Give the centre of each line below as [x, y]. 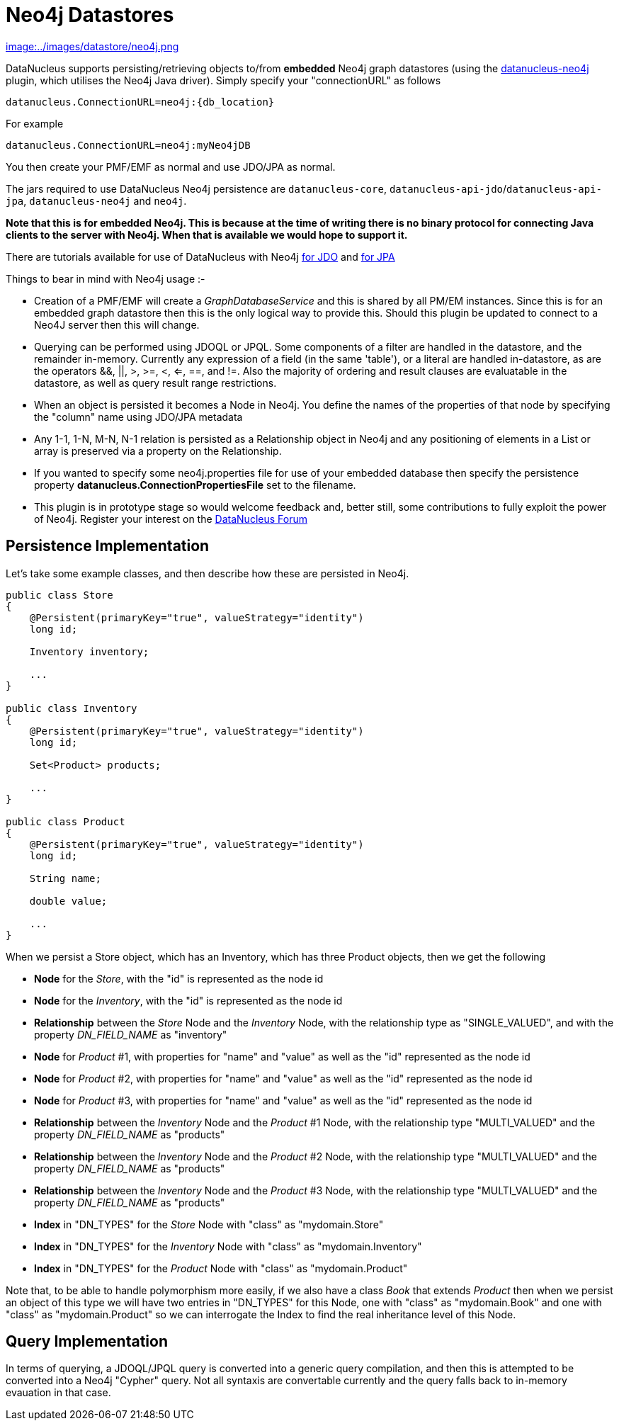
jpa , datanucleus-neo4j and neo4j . [96, 200]
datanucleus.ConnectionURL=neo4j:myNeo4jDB [128, 145]
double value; [68, 901]
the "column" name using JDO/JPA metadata [138, 417]
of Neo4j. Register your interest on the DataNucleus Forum [171, 519]
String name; [65, 878]
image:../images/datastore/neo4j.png [92, 46]
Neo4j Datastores [90, 15]
